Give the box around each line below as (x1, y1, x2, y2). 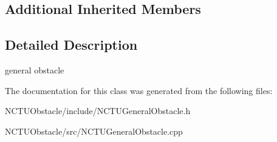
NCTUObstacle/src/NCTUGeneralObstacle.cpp (5, 124, 183, 137)
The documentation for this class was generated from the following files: (5, 84, 273, 96)
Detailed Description (5, 35, 138, 54)
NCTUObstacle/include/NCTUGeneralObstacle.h (5, 104, 191, 117)
